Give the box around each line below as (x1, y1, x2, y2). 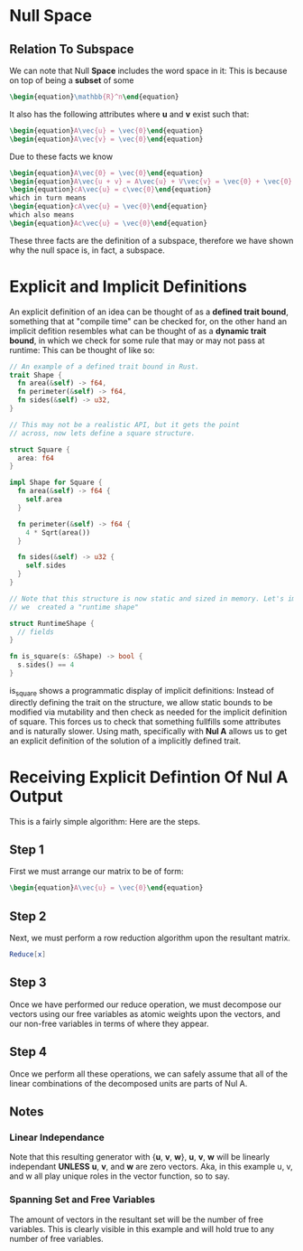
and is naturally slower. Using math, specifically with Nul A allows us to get (9, 725, 288, 736)
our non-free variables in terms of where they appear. (9, 1018, 209, 1029)
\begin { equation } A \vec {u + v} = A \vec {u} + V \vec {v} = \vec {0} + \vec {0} (9, 177, 293, 186)
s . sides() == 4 (17, 660, 75, 669)
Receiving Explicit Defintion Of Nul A (9, 767, 289, 787)
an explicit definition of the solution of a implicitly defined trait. (9, 735, 242, 746)
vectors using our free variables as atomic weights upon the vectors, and (9, 1008, 281, 1019)
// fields (17, 627, 54, 637)
